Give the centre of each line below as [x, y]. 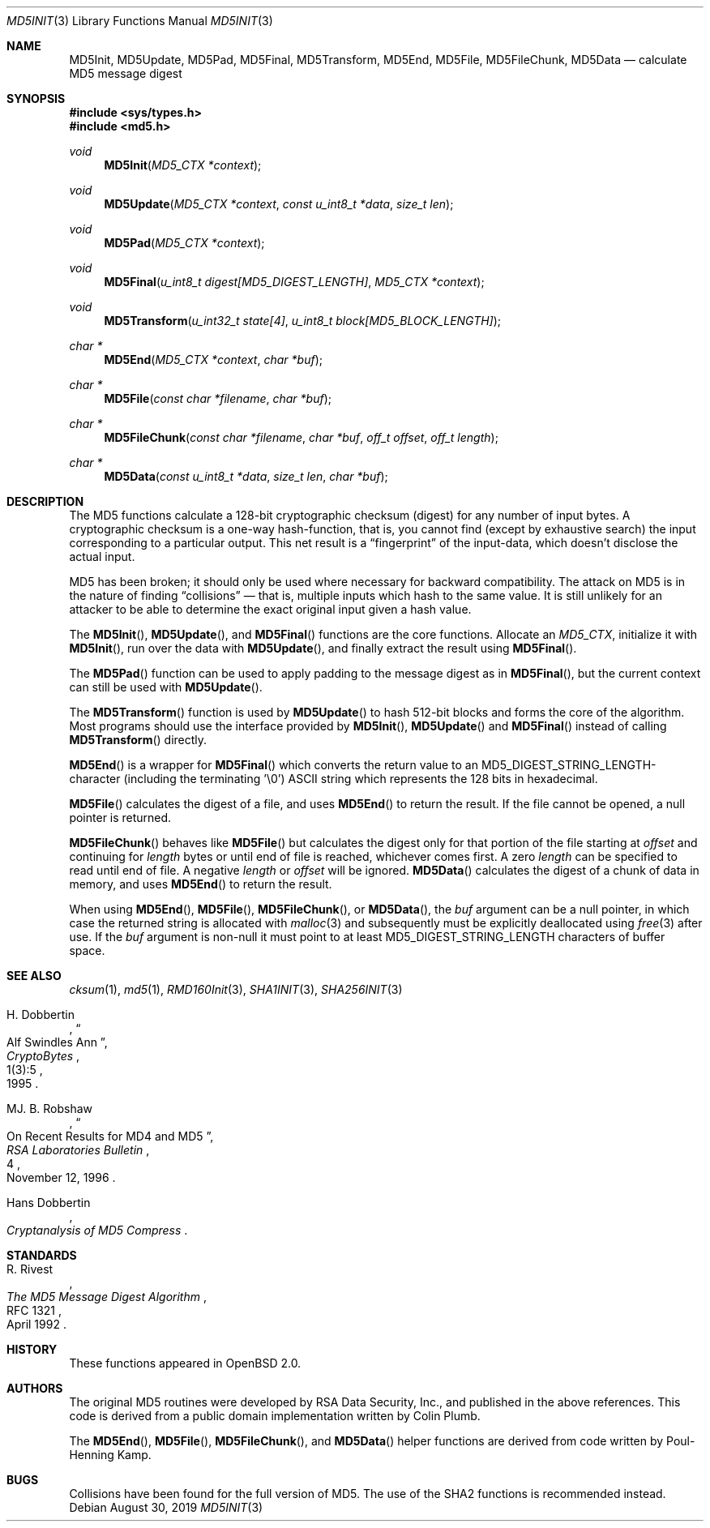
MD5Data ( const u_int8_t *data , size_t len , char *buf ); [246, 476]
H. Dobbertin [41, 1014]
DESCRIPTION [45, 501]
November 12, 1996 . [61, 1177]
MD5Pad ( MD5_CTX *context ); [184, 243]
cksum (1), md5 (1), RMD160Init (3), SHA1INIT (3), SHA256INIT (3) [236, 989]
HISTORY [32, 1349]
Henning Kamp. [110, 1455]
